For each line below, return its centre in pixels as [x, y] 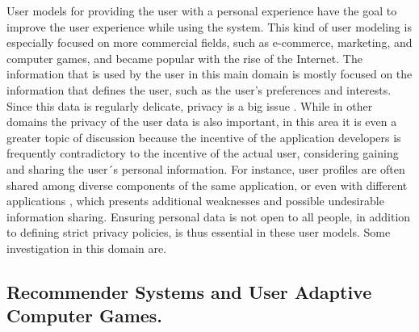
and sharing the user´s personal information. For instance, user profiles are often [206, 168]
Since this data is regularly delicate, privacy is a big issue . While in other [190, 105]
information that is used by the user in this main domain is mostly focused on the [209, 74]
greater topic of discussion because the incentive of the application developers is [204, 137]
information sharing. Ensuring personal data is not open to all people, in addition [209, 216]
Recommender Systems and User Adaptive [189, 291]
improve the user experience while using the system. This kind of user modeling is [209, 26]
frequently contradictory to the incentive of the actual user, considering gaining [203, 153]
